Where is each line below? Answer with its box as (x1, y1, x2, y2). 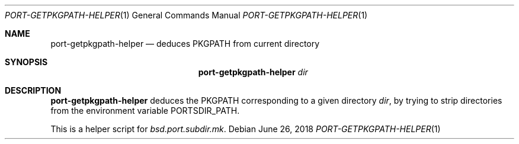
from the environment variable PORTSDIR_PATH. (50, 105, 240, 116)
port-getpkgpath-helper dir (198, 67, 308, 77)
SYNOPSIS (5, 57, 48, 67)
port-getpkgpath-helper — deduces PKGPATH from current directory (50, 39, 320, 49)
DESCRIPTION (5, 85, 62, 95)
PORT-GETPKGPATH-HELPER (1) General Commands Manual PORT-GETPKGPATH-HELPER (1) (5, 10, 368, 20)
